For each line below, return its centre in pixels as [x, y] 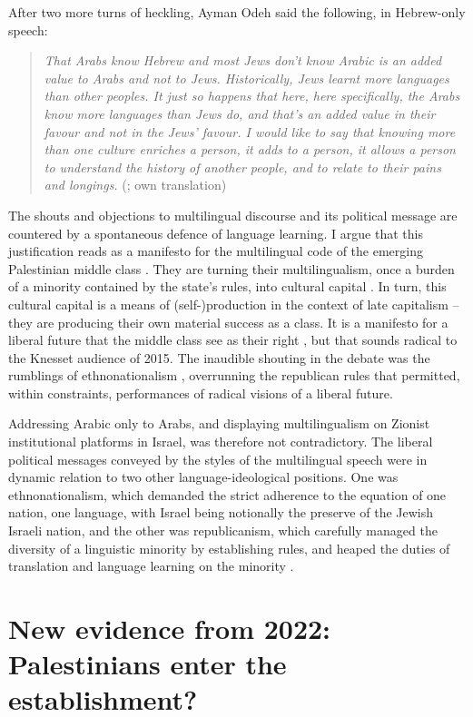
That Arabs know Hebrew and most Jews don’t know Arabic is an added [243, 60]
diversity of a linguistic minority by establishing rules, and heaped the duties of [229, 548]
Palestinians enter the [148, 664]
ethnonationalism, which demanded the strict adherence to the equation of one [227, 494]
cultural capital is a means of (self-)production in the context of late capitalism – [234, 304]
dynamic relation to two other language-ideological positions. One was [203, 477]
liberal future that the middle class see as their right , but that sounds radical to [233, 340]
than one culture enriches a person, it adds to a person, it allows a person [250, 149]
